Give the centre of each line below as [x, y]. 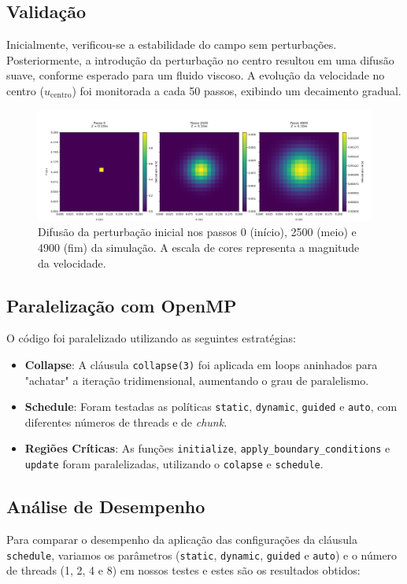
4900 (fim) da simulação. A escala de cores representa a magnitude [199, 247]
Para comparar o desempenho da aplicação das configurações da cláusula [182, 539]
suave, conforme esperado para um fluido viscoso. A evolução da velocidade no [196, 75]
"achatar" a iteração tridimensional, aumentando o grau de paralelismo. [197, 380]
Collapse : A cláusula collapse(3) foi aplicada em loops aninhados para [201, 364]
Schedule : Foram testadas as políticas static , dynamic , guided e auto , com [211, 407]
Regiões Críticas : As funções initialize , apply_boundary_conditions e [207, 448]
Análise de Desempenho [106, 506]
